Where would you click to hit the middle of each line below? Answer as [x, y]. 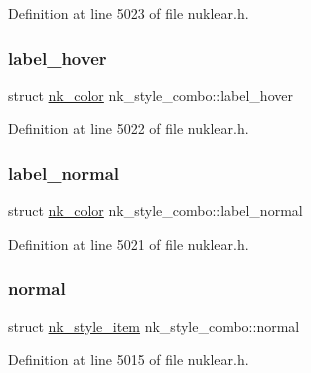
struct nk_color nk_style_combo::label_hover [150, 94]
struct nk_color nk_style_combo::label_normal [155, 210]
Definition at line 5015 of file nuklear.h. [128, 359]
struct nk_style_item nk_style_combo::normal [154, 325]
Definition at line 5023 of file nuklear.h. [128, 13]
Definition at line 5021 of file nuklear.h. [128, 243]
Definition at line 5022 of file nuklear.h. [128, 128]
